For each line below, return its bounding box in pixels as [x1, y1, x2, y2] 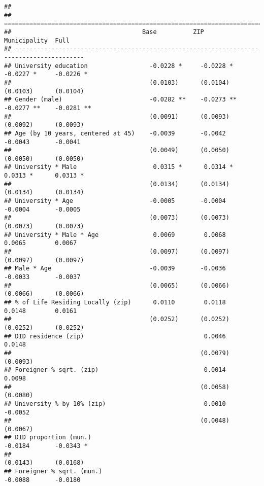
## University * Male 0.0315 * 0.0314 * [4, 163, 234, 171]
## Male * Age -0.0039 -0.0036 [4, 265, 226, 272]
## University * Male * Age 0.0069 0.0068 [4, 231, 226, 238]
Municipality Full [4, 37, 70, 44]
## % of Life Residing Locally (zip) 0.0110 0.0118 [4, 298, 226, 306]
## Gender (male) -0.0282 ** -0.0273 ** [4, 96, 237, 103]
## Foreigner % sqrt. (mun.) [4, 468, 103, 475]
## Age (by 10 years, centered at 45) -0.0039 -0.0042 [4, 129, 226, 137]
